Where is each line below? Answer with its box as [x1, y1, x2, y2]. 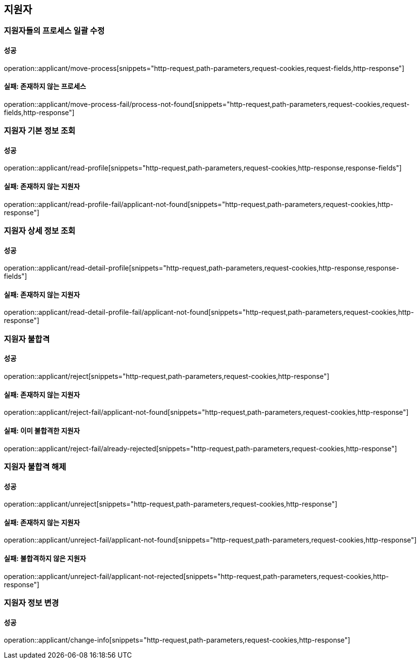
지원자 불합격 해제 [4, 461, 67, 472]
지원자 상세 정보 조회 [4, 226, 76, 236]
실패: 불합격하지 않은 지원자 [4, 554, 86, 562]
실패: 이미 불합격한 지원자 [4, 426, 80, 435]
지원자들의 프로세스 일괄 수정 [4, 26, 105, 36]
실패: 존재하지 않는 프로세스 [4, 82, 86, 91]
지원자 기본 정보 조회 [4, 126, 76, 136]
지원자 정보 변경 [4, 597, 59, 608]
